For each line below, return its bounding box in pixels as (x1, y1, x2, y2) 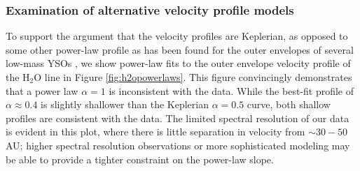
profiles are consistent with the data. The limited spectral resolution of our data (6, 110, 349, 125)
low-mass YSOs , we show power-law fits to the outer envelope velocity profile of (6, 56, 351, 70)
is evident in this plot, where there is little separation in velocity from (6, 124, 305, 139)
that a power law (6, 83, 78, 98)
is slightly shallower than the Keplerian (41, 97, 209, 112)
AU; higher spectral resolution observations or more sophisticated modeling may (6, 137, 350, 152)
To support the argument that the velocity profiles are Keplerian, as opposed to (6, 29, 348, 43)
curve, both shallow (247, 97, 331, 112)
